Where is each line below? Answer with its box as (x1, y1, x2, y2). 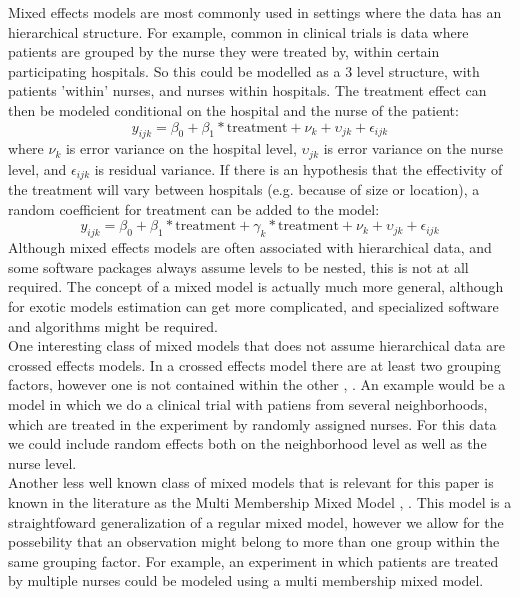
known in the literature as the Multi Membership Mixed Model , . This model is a (8, 491, 512, 512)
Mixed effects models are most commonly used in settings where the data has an (8, 2, 502, 22)
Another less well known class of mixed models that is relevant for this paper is (8, 472, 494, 493)
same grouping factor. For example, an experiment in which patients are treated (8, 550, 499, 571)
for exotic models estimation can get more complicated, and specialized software (8, 296, 499, 317)
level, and (8, 158, 67, 179)
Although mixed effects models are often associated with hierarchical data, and (8, 237, 492, 258)
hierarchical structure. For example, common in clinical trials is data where (8, 21, 469, 42)
